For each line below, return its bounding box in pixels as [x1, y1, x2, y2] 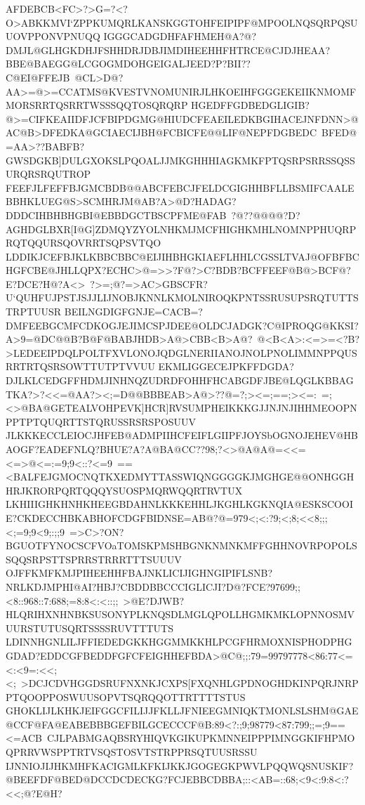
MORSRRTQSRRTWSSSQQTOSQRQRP [6, 98, 188, 112]
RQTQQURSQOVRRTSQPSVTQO [6, 235, 161, 250]
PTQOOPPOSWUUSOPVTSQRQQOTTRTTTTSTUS [6, 689, 246, 704]
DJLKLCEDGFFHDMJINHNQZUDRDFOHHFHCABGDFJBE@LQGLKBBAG [6, 373, 354, 388]
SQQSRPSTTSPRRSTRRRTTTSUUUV [6, 551, 182, 566]
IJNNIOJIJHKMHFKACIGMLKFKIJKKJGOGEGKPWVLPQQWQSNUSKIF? [6, 758, 354, 773]
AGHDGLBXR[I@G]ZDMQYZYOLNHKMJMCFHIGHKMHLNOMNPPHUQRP [6, 221, 357, 236]
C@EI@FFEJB [6, 70, 70, 84]
